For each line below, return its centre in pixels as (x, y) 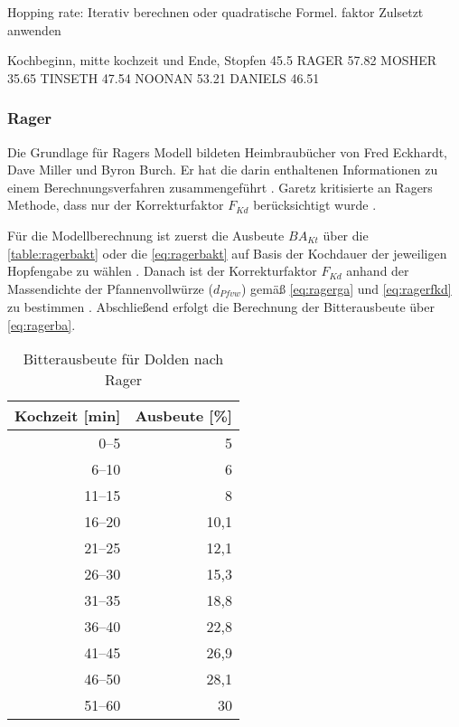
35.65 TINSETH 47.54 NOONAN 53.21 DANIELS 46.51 (164, 77)
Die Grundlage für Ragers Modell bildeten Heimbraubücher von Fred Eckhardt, (228, 151)
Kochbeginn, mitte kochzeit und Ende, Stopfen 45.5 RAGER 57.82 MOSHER (222, 60)
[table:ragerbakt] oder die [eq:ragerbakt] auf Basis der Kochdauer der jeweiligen (227, 253)
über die (346, 235)
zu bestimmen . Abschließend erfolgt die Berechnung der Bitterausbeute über (221, 307)
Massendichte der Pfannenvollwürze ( (110, 288)
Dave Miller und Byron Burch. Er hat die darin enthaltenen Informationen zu (223, 170)
